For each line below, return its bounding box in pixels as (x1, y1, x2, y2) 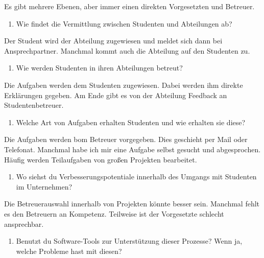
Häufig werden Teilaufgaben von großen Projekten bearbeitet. (4, 154, 197, 165)
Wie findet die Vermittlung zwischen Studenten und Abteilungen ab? (16, 18, 232, 29)
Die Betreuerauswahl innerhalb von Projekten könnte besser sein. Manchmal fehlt (4, 198, 260, 209)
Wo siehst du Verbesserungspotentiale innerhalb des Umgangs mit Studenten (16, 171, 257, 182)
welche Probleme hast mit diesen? (16, 245, 122, 256)
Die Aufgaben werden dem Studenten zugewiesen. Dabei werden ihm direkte (4, 79, 243, 90)
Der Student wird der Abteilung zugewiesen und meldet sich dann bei (4, 35, 223, 46)
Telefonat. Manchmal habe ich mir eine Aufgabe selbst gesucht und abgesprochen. (4, 144, 261, 154)
